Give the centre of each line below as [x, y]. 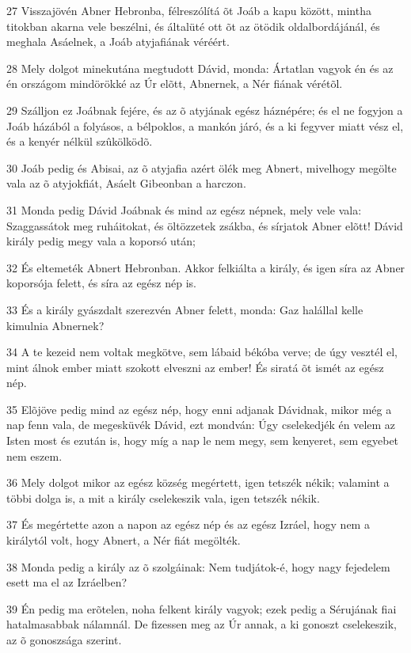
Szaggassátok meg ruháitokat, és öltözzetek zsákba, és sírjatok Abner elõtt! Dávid [205, 225]
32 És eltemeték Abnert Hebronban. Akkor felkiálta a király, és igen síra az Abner [206, 267]
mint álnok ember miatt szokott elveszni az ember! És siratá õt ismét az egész [195, 367]
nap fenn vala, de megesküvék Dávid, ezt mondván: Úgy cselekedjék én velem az [201, 425]
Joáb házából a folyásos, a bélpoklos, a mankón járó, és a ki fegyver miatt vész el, [205, 125]
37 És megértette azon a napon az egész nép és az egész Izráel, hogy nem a [188, 524]
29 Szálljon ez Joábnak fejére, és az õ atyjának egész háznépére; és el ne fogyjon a [205, 110]
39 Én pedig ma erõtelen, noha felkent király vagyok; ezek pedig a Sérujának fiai [202, 608]
